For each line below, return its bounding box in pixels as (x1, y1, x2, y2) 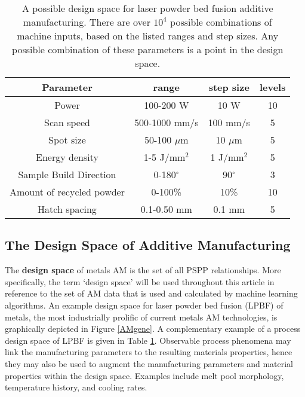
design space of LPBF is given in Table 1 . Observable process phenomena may (5, 334, 291, 346)
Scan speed (44, 115, 90, 129)
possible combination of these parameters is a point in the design (12, 42, 284, 56)
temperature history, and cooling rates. (5, 381, 147, 393)
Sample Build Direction (18, 167, 116, 181)
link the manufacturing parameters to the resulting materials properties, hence (5, 346, 292, 358)
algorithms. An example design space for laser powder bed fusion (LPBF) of (5, 298, 284, 311)
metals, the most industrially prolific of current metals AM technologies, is (5, 310, 278, 323)
